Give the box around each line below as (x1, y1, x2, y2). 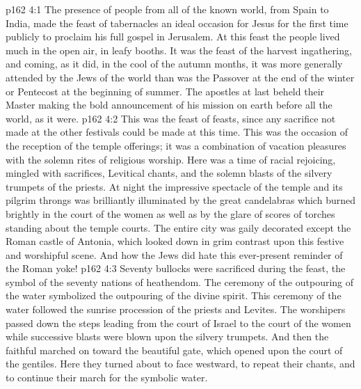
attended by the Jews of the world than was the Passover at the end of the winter (6, 70, 355, 84)
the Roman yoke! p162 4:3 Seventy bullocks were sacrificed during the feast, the (6, 261, 346, 276)
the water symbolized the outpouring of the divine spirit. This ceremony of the (6, 288, 342, 303)
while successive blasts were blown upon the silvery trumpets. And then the (6, 329, 329, 344)
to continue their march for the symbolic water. (6, 370, 208, 385)
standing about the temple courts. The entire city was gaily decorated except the (6, 220, 351, 235)
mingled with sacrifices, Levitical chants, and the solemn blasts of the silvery (6, 166, 332, 180)
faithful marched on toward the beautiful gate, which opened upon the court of (6, 342, 343, 357)
